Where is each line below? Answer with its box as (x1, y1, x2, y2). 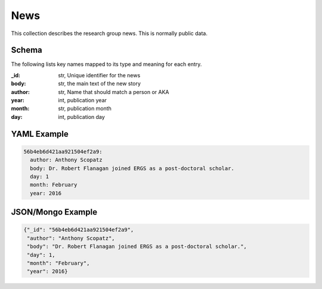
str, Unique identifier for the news (58, 71, 141, 78)
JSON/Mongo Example (11, 207, 98, 217)
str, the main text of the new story (58, 80, 141, 87)
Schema (11, 45, 43, 55)
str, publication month (58, 105, 112, 112)
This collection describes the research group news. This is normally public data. (11, 30, 208, 37)
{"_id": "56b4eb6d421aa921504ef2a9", (23, 227, 134, 233)
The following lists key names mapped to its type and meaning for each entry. (11, 61, 202, 68)
